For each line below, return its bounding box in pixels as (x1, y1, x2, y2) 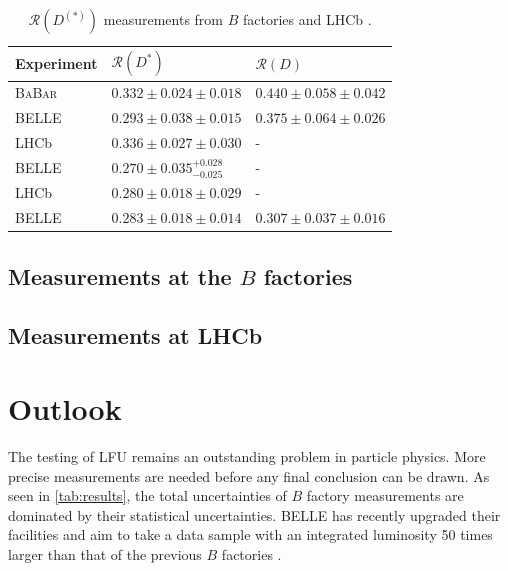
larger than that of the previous (8, 544, 202, 565)
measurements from (103, 9, 223, 29)
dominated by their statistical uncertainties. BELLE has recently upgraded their (8, 504, 501, 525)
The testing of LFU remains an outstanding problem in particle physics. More (8, 446, 486, 467)
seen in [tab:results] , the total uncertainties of (8, 485, 287, 506)
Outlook (8, 388, 122, 429)
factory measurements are (306, 485, 464, 506)
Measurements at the (8, 260, 232, 291)
